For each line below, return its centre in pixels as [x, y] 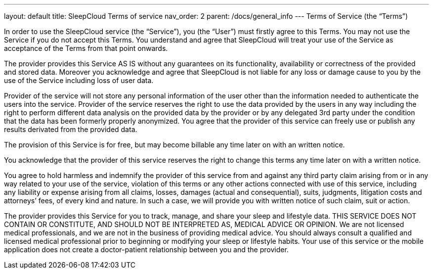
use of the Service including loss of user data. [79, 80]
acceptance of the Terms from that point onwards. [86, 48]
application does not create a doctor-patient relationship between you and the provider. [146, 250]
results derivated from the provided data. [71, 129]
